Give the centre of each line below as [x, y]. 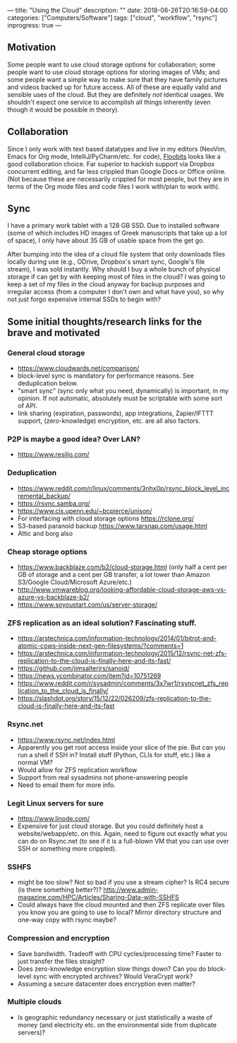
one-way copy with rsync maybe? [67, 920]
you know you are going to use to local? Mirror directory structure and [120, 912]
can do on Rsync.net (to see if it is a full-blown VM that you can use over [123, 841]
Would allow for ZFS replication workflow [77, 769]
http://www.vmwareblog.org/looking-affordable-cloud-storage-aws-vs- [122, 590]
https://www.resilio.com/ [53, 455]
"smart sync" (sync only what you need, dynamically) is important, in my [123, 391]
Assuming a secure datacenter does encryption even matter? [106, 984]
